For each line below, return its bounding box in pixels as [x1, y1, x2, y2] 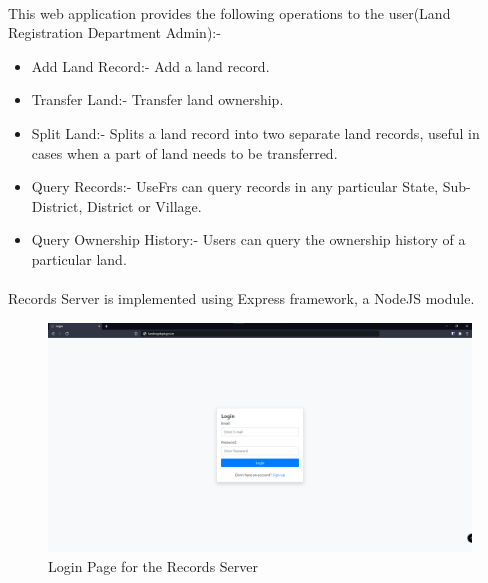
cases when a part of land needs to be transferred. [31, 142, 338, 163]
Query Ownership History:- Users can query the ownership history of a [31, 229, 466, 250]
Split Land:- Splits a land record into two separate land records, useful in [31, 122, 480, 143]
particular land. [31, 248, 127, 269]
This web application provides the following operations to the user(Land [8, 2, 451, 23]
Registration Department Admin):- [8, 22, 221, 43]
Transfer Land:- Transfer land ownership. [31, 89, 284, 110]
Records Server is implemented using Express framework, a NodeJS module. [8, 288, 475, 309]
